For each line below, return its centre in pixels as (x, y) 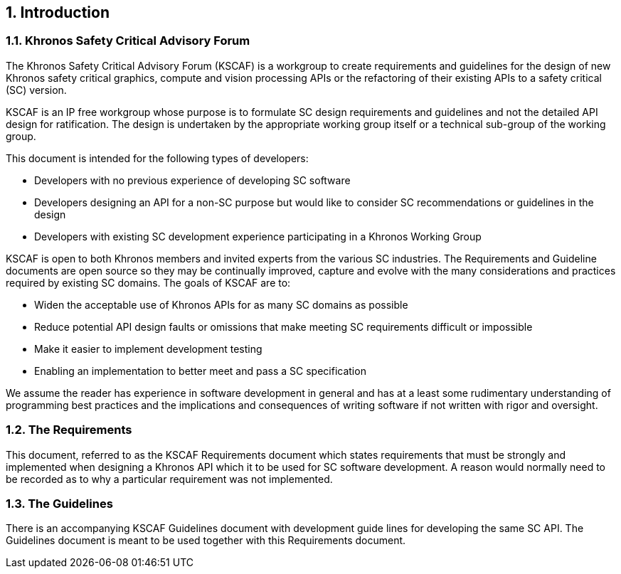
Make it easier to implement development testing (148, 349)
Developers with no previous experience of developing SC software (192, 180)
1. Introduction (58, 12)
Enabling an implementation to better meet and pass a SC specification (200, 371)
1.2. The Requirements (69, 430)
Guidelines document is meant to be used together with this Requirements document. (206, 541)
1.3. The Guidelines (59, 503)
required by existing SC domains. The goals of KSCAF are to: (148, 282)
